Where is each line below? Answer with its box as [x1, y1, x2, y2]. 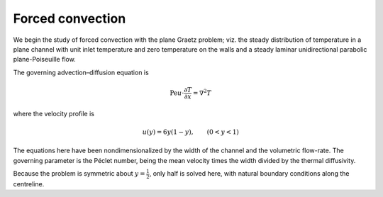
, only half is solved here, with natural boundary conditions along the [149, 169, 350, 178]
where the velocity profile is [13, 109, 95, 118]
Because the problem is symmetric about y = [13, 169, 145, 178]
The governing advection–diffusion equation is [13, 68, 149, 77]
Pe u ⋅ [170, 89, 184, 97]
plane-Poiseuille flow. [13, 55, 76, 64]
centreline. [13, 179, 45, 188]
